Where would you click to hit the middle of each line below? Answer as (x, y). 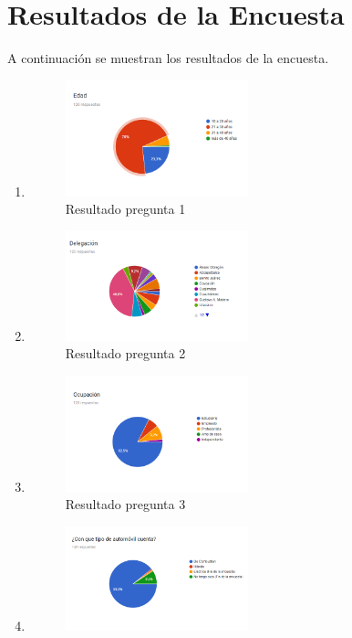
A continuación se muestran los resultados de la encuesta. (168, 58)
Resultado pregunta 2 (125, 353)
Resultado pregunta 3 (125, 504)
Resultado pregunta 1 (125, 209)
